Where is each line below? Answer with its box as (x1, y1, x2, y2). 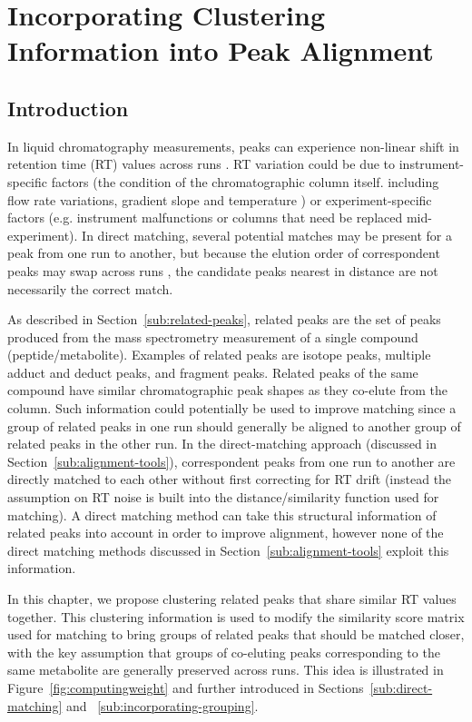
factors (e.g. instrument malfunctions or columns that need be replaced (7, 208, 403, 227)
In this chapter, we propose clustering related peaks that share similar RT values (7, 589, 457, 608)
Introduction (7, 94, 129, 122)
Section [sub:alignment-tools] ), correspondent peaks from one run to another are (7, 451, 456, 470)
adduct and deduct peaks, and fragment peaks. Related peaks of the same (7, 362, 418, 381)
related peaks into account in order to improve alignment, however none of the (7, 523, 444, 542)
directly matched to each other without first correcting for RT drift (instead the (7, 470, 452, 489)
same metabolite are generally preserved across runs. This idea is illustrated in (7, 660, 444, 679)
